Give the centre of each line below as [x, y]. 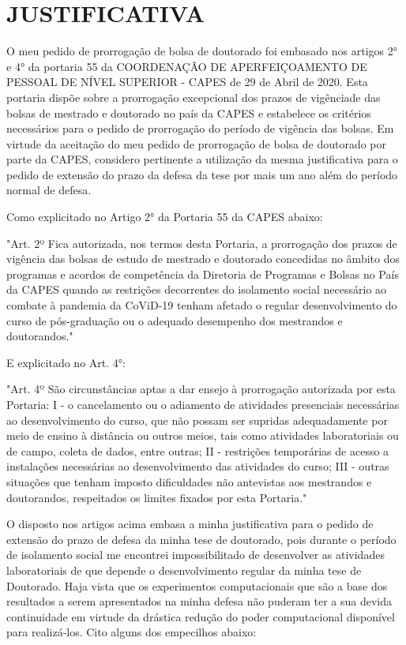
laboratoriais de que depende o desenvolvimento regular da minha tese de [184, 570]
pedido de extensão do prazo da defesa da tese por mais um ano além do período [202, 174]
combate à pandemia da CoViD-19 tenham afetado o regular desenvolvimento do [202, 305]
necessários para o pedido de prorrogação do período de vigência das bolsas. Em [200, 128]
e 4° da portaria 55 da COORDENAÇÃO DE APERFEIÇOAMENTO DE [187, 66]
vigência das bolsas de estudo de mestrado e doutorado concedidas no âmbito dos [203, 259]
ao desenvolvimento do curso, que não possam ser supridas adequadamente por [197, 420]
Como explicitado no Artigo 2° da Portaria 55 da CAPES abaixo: [165, 217]
